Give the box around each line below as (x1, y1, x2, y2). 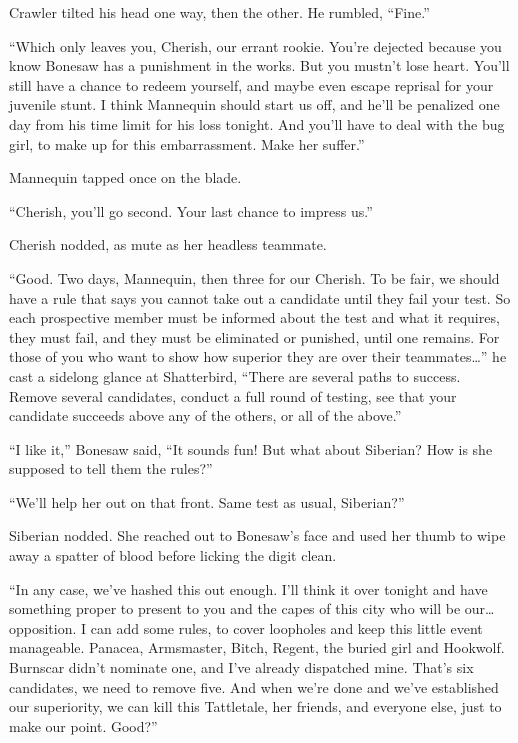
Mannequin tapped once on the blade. (9, 167, 242, 188)
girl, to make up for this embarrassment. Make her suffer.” (9, 133, 365, 154)
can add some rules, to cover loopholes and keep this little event (90, 617, 483, 638)
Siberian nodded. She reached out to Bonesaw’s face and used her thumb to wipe (9, 525, 506, 546)
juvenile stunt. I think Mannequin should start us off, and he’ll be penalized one (9, 94, 500, 115)
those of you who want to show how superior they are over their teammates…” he (9, 346, 507, 367)
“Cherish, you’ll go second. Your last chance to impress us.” (9, 200, 373, 221)
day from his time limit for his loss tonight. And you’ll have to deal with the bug (9, 113, 505, 134)
